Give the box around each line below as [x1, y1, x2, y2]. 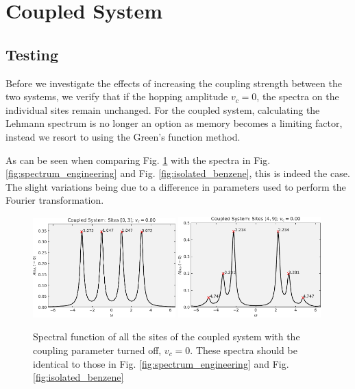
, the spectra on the [256, 89, 339, 104]
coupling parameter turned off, [33, 342, 162, 357]
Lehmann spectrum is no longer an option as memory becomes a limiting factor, [5, 116, 343, 130]
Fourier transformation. [5, 193, 104, 207]
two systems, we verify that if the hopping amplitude [5, 89, 228, 104]
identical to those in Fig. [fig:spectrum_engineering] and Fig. [33, 356, 289, 370]
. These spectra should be [190, 342, 297, 357]
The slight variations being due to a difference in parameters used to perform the [5, 179, 346, 193]
